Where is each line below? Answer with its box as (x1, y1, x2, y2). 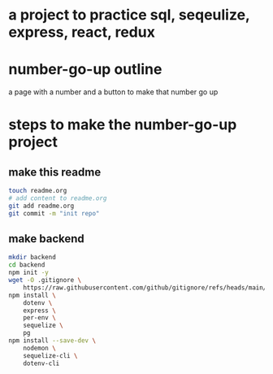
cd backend (8, 261, 45, 269)
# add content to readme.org (8, 194, 107, 202)
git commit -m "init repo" (8, 209, 100, 217)
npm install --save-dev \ (8, 337, 96, 345)
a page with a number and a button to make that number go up (8, 87, 219, 97)
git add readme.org (8, 202, 75, 210)
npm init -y (8, 268, 49, 277)
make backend (8, 232, 85, 246)
